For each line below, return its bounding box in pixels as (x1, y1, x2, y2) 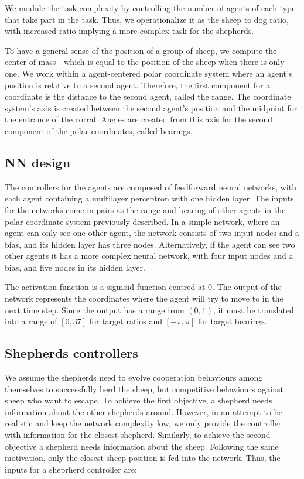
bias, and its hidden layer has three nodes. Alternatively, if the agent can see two (5, 238, 295, 250)
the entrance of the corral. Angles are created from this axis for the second (5, 113, 273, 125)
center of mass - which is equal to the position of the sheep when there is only (5, 56, 285, 68)
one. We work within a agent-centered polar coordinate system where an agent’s (5, 67, 292, 79)
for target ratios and (89, 315, 162, 327)
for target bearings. (198, 315, 267, 327)
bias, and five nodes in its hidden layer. (5, 261, 145, 273)
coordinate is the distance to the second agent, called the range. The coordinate (5, 90, 291, 102)
